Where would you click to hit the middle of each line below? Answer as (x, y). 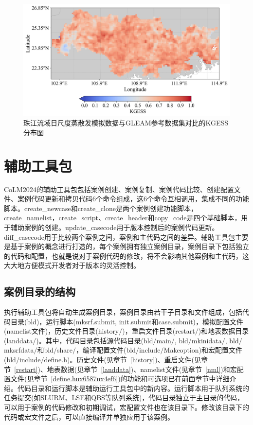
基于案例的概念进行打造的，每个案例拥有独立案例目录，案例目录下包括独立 (130, 246)
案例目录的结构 (40, 292)
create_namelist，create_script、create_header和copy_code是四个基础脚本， (123, 218)
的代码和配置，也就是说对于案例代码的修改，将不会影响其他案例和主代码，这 (126, 256)
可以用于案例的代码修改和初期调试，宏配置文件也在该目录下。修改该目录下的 (126, 407)
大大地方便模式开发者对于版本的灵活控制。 (72, 265)
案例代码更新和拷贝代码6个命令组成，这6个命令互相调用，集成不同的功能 (133, 199)
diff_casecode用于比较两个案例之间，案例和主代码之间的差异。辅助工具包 (119, 237)
